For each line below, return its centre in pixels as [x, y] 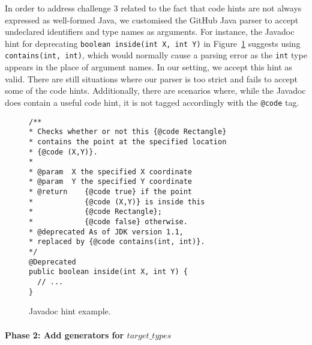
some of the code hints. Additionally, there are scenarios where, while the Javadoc [155, 90]
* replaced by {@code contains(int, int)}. [117, 242]
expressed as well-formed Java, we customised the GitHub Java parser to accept [152, 20]
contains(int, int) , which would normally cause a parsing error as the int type [156, 55]
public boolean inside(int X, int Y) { [108, 272]
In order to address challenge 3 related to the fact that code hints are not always [153, 8]
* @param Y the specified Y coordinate [111, 182]
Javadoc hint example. [70, 311]
